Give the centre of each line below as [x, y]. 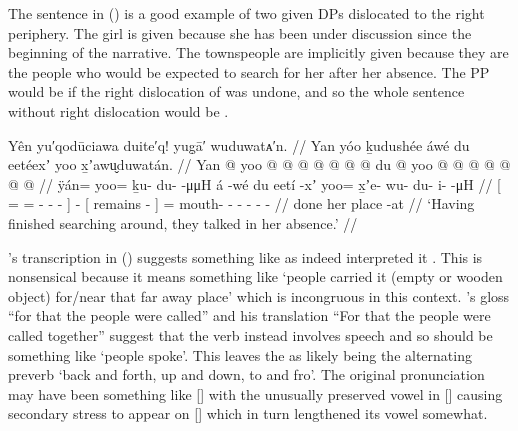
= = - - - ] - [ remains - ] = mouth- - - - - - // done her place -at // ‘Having [241, 203]
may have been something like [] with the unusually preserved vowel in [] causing [255, 393]
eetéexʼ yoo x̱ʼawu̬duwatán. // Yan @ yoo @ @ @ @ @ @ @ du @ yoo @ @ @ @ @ [259, 164]
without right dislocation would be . [118, 110]
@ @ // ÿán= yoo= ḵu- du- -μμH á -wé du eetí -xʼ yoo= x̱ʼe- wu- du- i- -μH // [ [254, 183]
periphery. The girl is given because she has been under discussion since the [240, 32]
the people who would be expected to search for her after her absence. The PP [249, 71]
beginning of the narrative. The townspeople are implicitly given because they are [258, 52]
